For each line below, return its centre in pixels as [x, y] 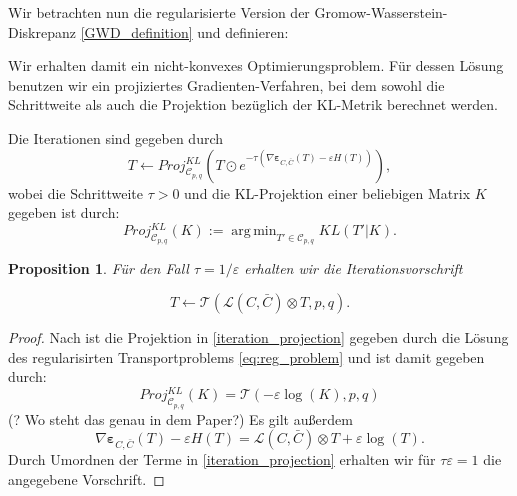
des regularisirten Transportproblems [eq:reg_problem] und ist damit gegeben [246, 356]
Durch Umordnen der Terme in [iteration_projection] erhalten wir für [222, 459]
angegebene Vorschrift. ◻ [86, 478]
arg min [254, 231]
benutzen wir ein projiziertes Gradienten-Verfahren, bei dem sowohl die [226, 84]
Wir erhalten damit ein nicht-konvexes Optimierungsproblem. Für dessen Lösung [256, 65]
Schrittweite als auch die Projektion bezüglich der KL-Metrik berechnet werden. [253, 104]
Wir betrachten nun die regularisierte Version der [159, 12]
